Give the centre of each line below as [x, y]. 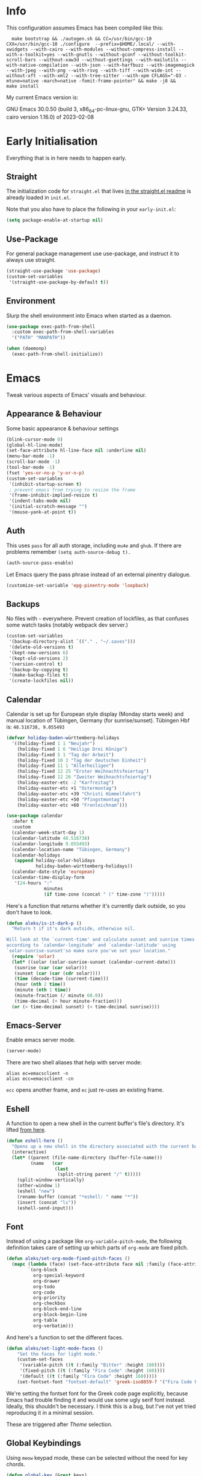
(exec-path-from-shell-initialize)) [57, 354]
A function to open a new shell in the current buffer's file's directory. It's [95, 1123]
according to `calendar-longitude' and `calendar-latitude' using [91, 945]
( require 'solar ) [33, 956]
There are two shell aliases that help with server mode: [74, 1062]
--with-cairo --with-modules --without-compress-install [103, 49]
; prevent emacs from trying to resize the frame [72, 490]
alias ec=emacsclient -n [37, 1074]
